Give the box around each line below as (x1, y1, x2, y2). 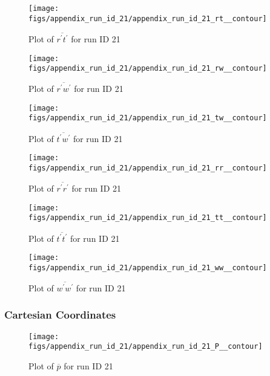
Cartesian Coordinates (4, 307, 116, 322)
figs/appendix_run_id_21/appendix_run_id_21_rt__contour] (28, 14, 267, 23)
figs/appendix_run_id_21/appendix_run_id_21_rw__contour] (28, 64, 267, 73)
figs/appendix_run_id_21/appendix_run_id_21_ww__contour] (28, 263, 267, 272)
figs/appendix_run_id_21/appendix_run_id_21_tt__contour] (28, 213, 267, 222)
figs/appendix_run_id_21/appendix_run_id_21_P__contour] (28, 342, 263, 351)
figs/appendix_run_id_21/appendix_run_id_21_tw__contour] (28, 114, 267, 123)
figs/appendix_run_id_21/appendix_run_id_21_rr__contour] (28, 164, 267, 173)
